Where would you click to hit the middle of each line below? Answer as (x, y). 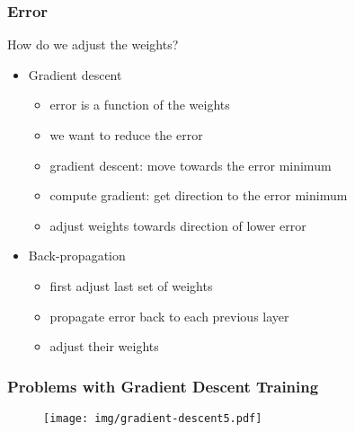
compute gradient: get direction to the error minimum (199, 195)
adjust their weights (104, 346)
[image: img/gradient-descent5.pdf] (153, 418)
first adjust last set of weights (131, 285)
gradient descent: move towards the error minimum (191, 165)
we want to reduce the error (126, 135)
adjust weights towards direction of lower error (178, 225)
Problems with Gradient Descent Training (163, 386)
